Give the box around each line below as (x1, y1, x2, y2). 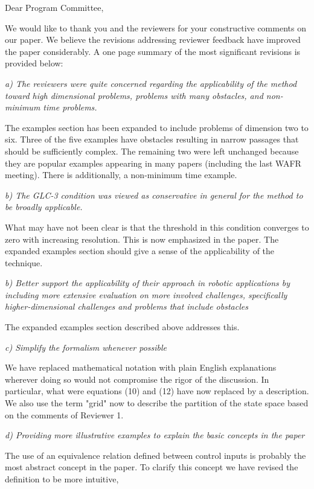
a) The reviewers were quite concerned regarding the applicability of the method (5, 77, 297, 89)
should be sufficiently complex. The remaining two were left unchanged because (5, 144, 299, 157)
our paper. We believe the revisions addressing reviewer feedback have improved (5, 33, 301, 46)
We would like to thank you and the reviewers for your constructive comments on (5, 21, 306, 34)
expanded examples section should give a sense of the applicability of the (5, 245, 275, 257)
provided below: (5, 57, 63, 69)
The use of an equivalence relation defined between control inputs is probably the (5, 449, 306, 461)
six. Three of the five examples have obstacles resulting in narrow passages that (5, 133, 299, 145)
